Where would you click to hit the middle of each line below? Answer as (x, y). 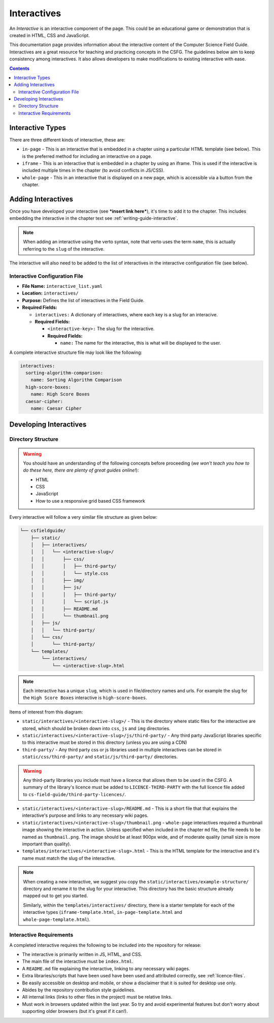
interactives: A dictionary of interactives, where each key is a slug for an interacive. (126, 314)
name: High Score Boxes (60, 394)
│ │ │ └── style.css (70, 573)
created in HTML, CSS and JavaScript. (49, 35)
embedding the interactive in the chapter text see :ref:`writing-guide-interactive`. (94, 218)
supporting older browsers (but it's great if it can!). (75, 1011)
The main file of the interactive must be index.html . (78, 962)
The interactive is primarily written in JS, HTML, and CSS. (82, 954)
